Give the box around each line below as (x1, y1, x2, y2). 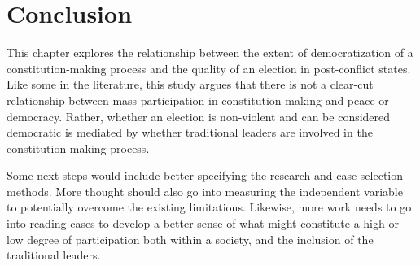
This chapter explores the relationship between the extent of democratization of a (7, 44, 413, 61)
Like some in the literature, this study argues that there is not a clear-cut (7, 76, 374, 93)
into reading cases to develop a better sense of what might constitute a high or (7, 215, 399, 232)
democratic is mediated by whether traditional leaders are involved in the (7, 124, 373, 141)
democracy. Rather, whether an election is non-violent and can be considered (7, 107, 391, 124)
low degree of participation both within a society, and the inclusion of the (7, 230, 374, 247)
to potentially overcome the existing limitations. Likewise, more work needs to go (7, 198, 412, 216)
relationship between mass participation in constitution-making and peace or (7, 91, 389, 108)
